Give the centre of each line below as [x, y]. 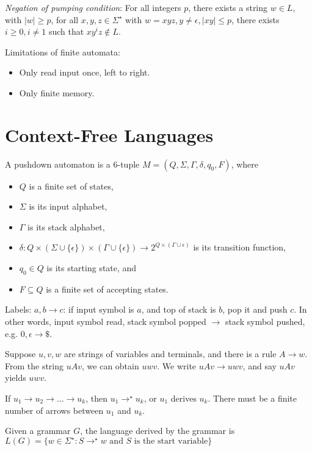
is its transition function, [240, 247]
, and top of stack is [179, 309]
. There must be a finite [252, 398]
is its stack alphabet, [66, 226]
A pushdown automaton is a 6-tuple [72, 164]
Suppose [20, 354]
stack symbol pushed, [265, 321]
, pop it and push [255, 309]
